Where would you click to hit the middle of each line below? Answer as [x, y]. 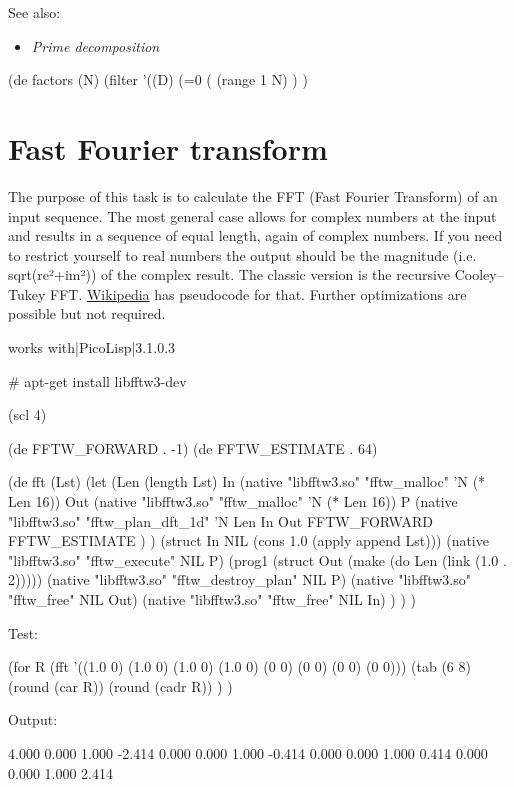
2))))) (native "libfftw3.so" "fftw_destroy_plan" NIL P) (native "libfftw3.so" [239, 579]
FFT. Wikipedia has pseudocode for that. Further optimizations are [258, 293]
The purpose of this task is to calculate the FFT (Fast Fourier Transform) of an [253, 195]
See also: [34, 12]
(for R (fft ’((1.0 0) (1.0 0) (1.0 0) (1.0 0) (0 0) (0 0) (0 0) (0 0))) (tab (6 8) [239, 666]
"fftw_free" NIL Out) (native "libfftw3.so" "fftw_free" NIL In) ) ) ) [212, 599]
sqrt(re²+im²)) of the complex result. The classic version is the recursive [229, 274]
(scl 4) [27, 414]
